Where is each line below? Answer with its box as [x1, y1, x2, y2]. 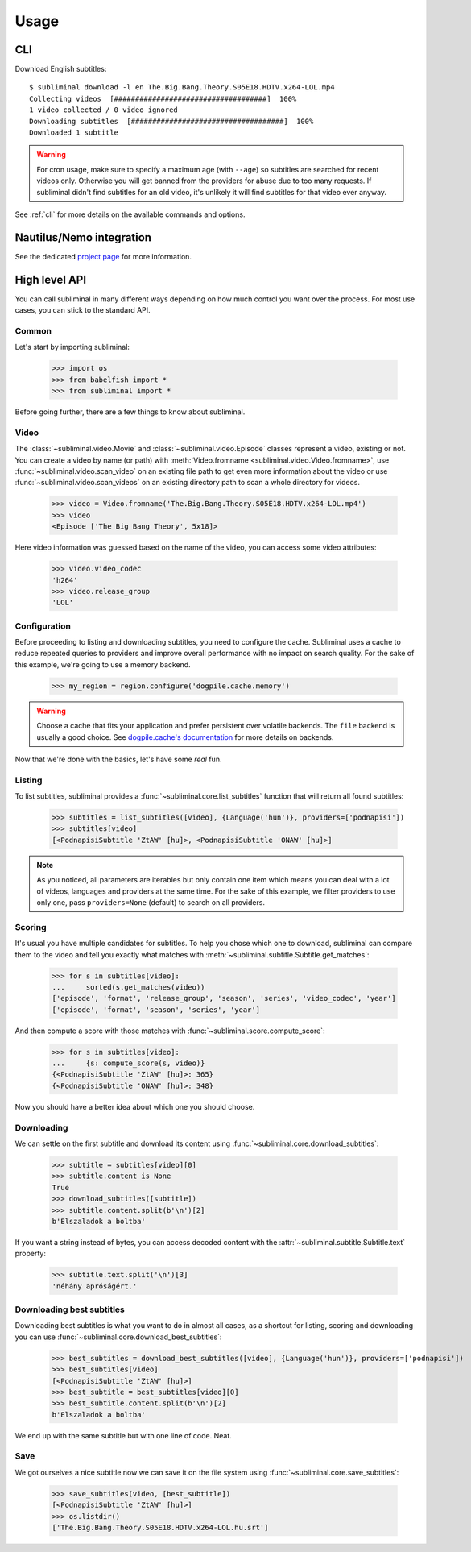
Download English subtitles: [14, 64, 107, 74]
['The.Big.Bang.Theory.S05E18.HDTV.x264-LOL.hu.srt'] [52, 1523, 269, 1532]
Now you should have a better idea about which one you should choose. [14, 1102, 255, 1111]
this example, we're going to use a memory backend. [14, 659, 191, 669]
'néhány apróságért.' [52, 1281, 138, 1291]
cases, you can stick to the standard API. [14, 305, 151, 315]
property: [14, 1249, 46, 1259]
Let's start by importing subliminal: [14, 342, 130, 352]
